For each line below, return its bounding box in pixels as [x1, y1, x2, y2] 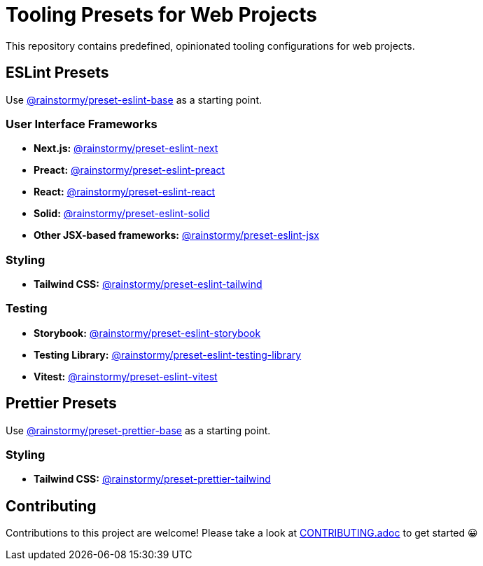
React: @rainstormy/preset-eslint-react [34, 186, 216, 198]
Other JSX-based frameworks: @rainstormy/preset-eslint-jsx [34, 229, 319, 242]
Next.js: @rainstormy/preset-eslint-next [34, 142, 218, 155]
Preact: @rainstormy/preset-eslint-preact [34, 164, 225, 177]
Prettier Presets [6, 394, 117, 413]
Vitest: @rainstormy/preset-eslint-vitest [34, 370, 218, 382]
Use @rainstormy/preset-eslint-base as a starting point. [6, 93, 262, 106]
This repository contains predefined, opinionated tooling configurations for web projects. [6, 39, 415, 52]
